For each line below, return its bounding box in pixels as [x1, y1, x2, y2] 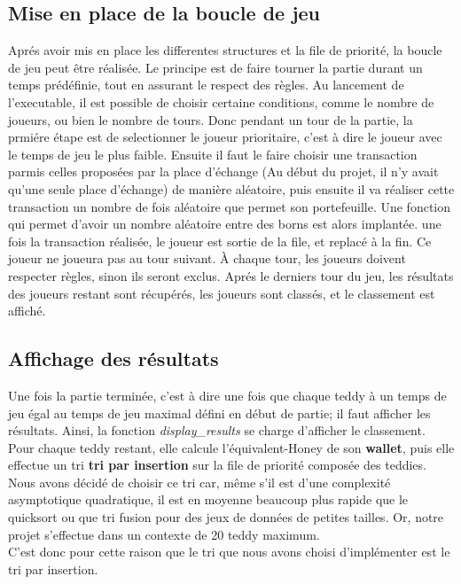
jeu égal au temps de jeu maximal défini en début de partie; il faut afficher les [8, 403, 431, 422]
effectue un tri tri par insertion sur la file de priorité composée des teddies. [8, 456, 426, 474]
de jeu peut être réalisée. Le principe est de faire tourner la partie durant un [8, 58, 423, 76]
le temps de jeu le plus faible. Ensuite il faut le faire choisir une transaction [8, 144, 418, 163]
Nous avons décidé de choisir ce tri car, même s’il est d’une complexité [8, 472, 391, 491]
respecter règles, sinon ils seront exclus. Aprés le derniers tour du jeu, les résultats [8, 266, 454, 284]
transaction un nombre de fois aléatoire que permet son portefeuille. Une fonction [8, 197, 450, 215]
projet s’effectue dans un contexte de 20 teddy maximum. [8, 525, 320, 543]
